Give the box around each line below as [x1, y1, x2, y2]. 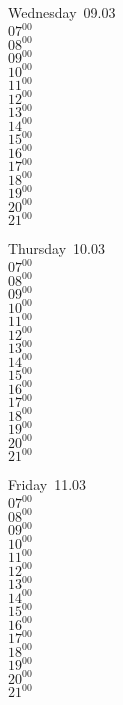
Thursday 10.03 [8, 238, 105, 259]
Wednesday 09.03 [8, 2, 116, 22]
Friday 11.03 [8, 474, 87, 495]
